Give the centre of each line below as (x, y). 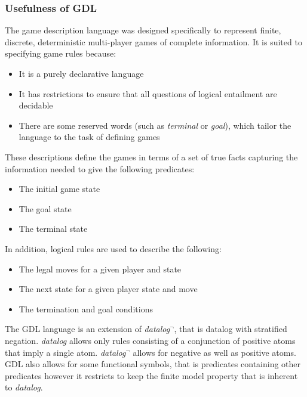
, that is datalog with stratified (231, 329)
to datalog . (24, 387)
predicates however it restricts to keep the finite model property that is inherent (151, 375)
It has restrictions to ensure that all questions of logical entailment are (148, 93)
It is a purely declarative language (81, 73)
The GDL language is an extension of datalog (88, 329)
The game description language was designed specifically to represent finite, (143, 30)
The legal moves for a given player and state (100, 269)
